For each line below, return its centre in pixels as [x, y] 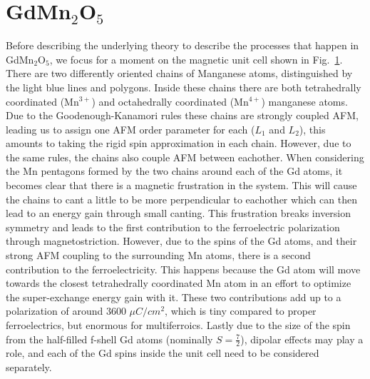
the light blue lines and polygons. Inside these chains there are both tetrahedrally [184, 87]
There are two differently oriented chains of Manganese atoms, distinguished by [179, 73]
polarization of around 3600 [66, 311]
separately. [29, 367]
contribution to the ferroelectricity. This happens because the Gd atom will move [183, 269]
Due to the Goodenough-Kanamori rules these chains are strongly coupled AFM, [182, 115]
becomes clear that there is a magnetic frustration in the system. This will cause [181, 185]
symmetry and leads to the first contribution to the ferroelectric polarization [173, 227]
